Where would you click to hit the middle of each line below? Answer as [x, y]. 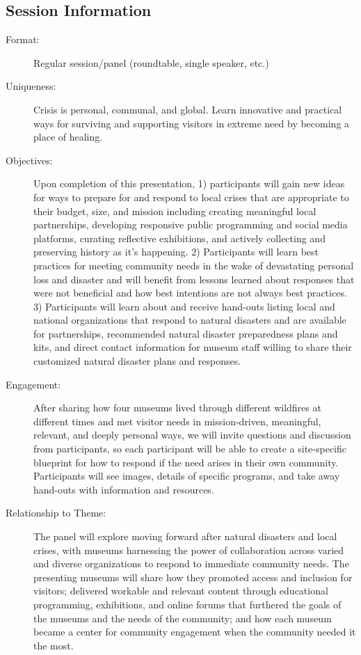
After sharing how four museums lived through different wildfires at [177, 408]
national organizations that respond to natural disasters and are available [190, 320]
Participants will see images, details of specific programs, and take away [187, 476]
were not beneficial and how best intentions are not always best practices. [190, 293]
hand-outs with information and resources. [124, 489]
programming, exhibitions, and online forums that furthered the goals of [187, 604]
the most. [54, 645]
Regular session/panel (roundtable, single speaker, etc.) [151, 62]
